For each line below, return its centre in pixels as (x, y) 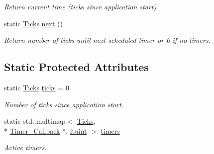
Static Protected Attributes (76, 67)
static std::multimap (35, 121)
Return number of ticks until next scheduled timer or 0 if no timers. (107, 40)
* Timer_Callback (32, 130)
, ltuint (76, 130)
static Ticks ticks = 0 (37, 87)
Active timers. (25, 147)
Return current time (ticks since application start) (80, 6)
